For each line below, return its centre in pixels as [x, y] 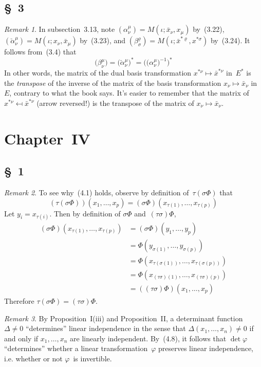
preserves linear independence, [206, 348]
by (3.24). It [230, 40]
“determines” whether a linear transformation [76, 348]
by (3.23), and [103, 40]
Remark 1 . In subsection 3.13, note [60, 29]
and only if [21, 338]
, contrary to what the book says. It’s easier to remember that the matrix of [129, 93]
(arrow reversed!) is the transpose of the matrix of [115, 103]
